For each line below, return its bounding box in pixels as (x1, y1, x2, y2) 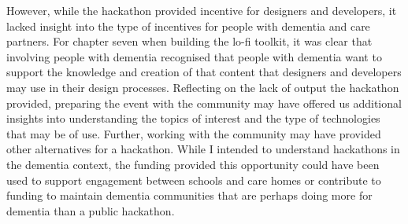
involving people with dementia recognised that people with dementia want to (6, 48, 382, 64)
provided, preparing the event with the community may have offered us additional (6, 94, 402, 111)
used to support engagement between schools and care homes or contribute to (6, 171, 381, 188)
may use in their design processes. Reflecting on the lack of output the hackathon (6, 79, 399, 95)
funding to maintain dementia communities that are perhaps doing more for (6, 187, 373, 204)
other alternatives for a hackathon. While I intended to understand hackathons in (6, 141, 400, 157)
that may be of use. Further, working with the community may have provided (6, 125, 381, 141)
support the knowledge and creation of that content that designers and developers (6, 64, 402, 80)
